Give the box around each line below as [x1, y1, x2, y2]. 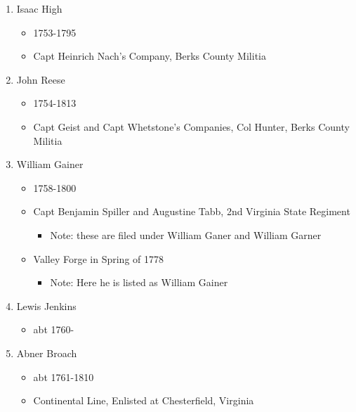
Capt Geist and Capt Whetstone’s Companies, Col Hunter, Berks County [33, 119, 350, 134]
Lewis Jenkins [16, 298, 77, 313]
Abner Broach [16, 345, 77, 360]
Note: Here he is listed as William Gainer [50, 275, 228, 290]
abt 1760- [33, 322, 74, 337]
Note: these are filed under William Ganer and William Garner [50, 227, 322, 242]
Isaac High [16, 1, 62, 15]
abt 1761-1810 [33, 369, 94, 384]
